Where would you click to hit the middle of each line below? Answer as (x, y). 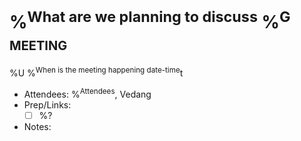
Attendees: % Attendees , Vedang (87, 93)
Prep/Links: (47, 104)
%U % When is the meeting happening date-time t (96, 72)
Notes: (37, 126)
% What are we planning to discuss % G (150, 20)
